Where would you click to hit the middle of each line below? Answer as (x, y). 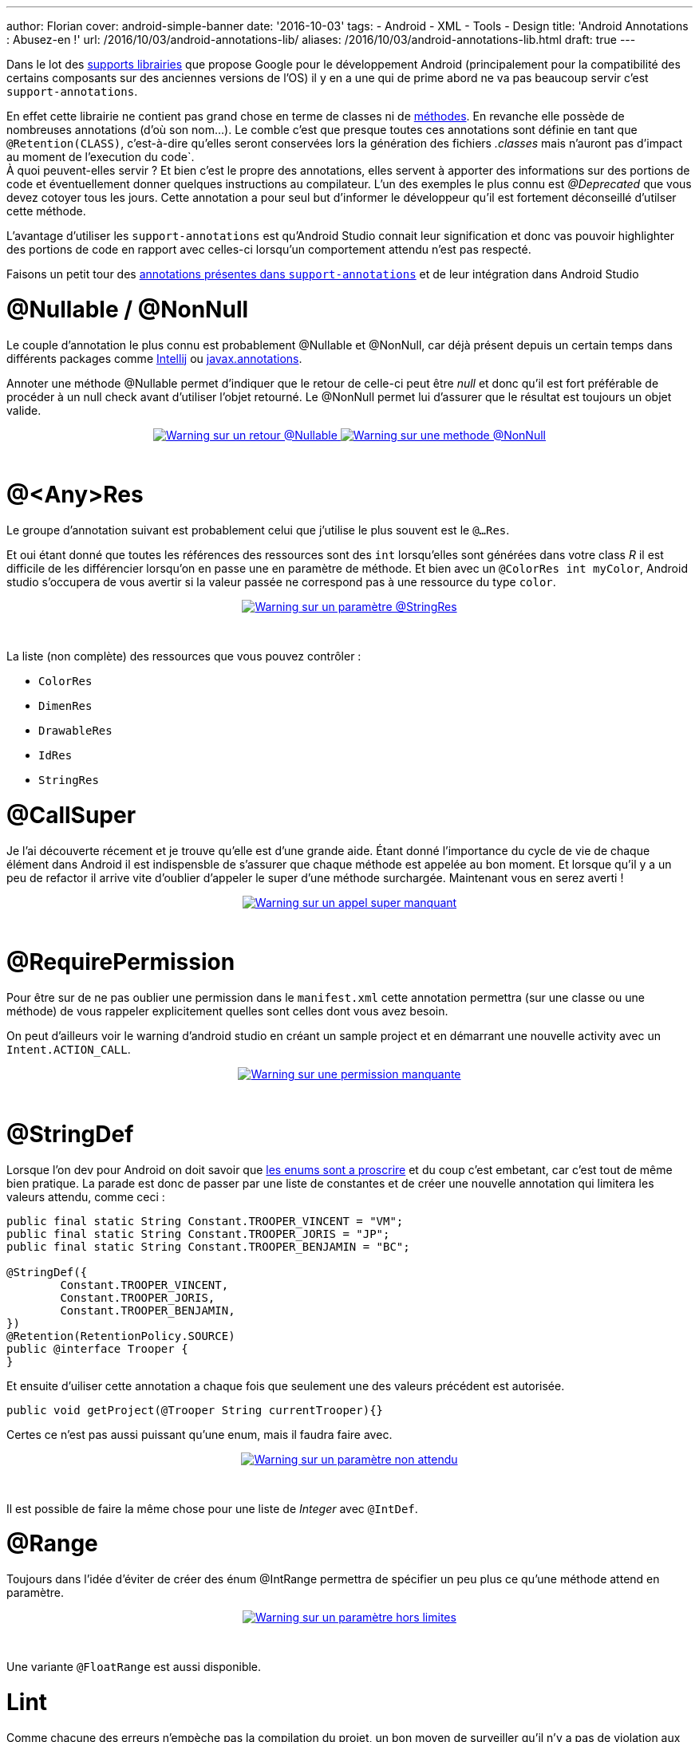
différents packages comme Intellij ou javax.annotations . (154, 358)
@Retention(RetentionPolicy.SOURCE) (121, 1336)
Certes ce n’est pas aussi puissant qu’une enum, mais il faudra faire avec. (199, 1434)
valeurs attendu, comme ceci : (86, 1196)
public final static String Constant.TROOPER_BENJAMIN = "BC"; (208, 1246)
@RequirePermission (121, 962)
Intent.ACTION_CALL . (69, 1049)
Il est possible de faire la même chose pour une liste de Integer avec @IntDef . (212, 1508)
